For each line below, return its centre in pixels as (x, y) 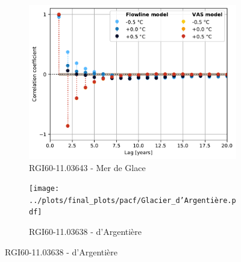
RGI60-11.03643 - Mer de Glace (87, 167)
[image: (44, 189)
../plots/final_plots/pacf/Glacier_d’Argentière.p (133, 200)
